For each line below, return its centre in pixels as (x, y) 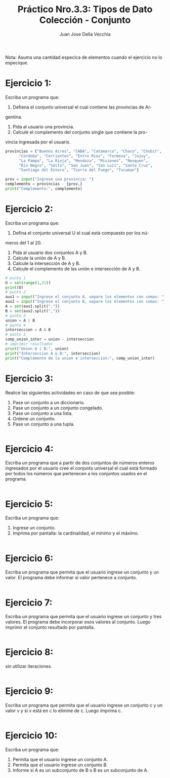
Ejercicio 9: (29, 691)
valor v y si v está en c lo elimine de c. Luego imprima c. (64, 711)
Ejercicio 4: (30, 449)
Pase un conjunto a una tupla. (44, 424)
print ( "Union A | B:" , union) (37, 348)
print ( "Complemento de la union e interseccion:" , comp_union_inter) (80, 358)
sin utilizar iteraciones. (29, 666)
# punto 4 (16, 325)
